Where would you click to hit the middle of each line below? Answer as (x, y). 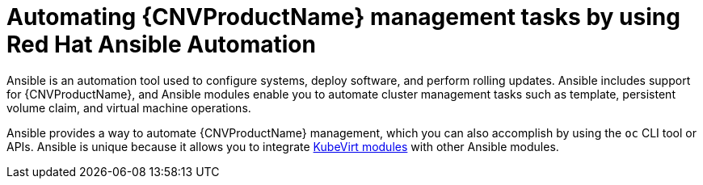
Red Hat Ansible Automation (161, 44)
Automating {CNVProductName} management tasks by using (343, 17)
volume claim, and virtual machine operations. (129, 107)
